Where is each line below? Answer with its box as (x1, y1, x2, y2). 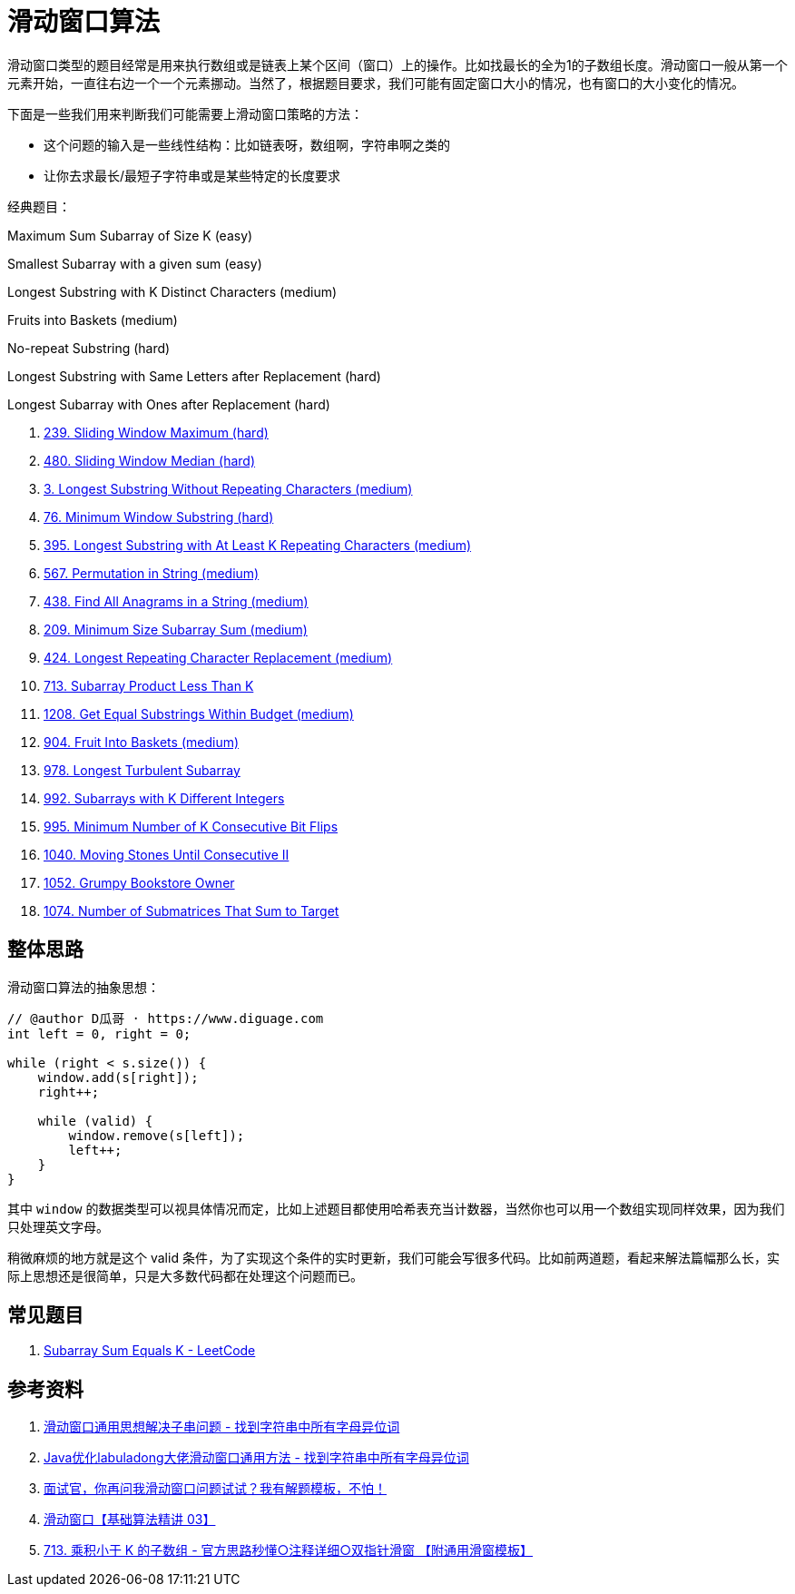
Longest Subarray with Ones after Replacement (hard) (7, 396, 330, 412)
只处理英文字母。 (7, 1218, 109, 1235)
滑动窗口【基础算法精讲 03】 (44, 1511, 216, 1528)
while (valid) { (37, 1113, 153, 1128)
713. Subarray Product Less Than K (44, 677, 254, 694)
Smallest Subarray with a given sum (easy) (7, 255, 262, 271)
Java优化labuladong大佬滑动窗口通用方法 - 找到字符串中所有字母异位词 (44, 1450, 469, 1466)
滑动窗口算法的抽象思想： (7, 979, 160, 995)
